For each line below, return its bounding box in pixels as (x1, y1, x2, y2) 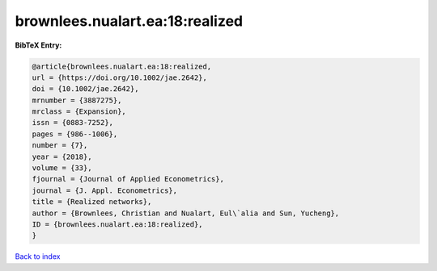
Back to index (15, 252, 61, 261)
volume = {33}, (32, 164, 92, 173)
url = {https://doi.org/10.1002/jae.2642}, (32, 73, 208, 82)
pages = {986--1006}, (32, 129, 118, 139)
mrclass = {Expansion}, (32, 107, 127, 116)
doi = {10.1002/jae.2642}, (32, 85, 139, 94)
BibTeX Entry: (15, 40, 62, 50)
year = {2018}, (32, 152, 92, 161)
